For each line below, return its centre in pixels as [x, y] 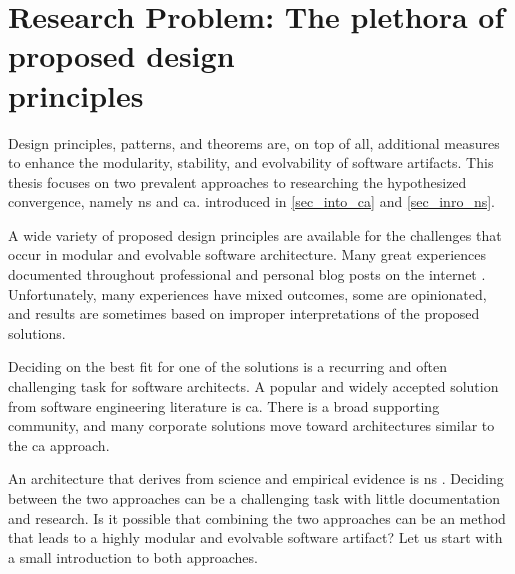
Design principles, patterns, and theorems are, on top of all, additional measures [254, 142]
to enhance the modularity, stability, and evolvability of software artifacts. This [251, 162]
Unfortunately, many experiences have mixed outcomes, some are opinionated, [247, 293]
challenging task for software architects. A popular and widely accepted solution [253, 386]
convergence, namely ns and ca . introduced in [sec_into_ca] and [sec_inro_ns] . [251, 201]
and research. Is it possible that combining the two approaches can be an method [257, 517]
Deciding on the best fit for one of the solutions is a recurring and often [227, 366]
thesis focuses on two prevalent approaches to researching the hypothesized [237, 181]
